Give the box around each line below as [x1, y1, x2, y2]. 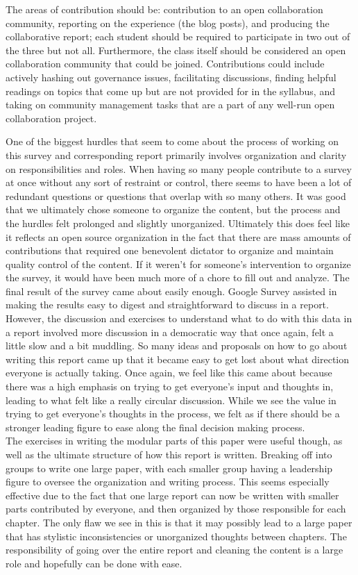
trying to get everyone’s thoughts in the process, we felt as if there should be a [6, 406, 340, 421]
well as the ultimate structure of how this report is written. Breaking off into [6, 447, 332, 461]
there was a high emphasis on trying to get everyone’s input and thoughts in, [6, 379, 334, 394]
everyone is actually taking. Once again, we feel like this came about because [6, 365, 332, 380]
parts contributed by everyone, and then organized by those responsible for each [6, 501, 346, 516]
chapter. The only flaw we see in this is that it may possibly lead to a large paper [6, 515, 352, 529]
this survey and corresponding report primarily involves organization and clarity [6, 147, 347, 162]
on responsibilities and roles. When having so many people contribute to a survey [6, 161, 352, 176]
